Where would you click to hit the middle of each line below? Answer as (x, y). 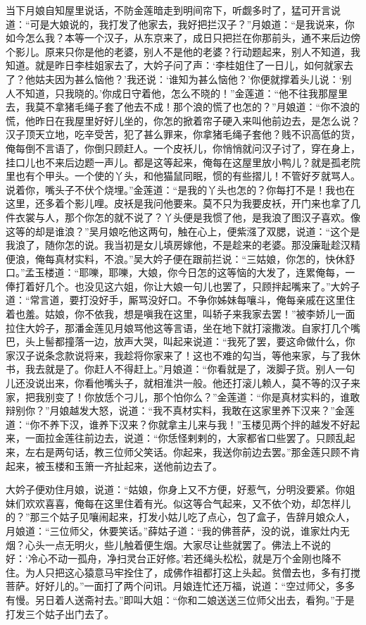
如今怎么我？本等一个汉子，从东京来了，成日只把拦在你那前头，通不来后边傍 (183, 38)
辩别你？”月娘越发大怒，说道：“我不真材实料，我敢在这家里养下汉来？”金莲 (180, 410)
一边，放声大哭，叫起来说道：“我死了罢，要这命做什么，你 (220, 341)
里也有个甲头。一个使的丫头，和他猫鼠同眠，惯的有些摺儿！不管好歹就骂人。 (183, 176)
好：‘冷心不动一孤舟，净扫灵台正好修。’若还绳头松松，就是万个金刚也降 (169, 558)
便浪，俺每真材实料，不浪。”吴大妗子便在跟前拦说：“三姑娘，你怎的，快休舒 (181, 258)
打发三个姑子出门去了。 (60, 613)
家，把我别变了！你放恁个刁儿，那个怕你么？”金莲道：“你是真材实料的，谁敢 (183, 396)
